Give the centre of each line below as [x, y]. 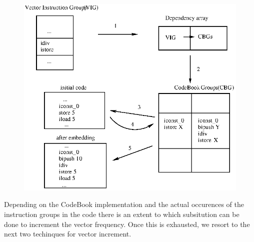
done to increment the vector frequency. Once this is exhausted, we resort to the [127, 224]
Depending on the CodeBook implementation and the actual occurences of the [124, 204]
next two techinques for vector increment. [68, 234]
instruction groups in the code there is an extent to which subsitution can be [122, 214]
